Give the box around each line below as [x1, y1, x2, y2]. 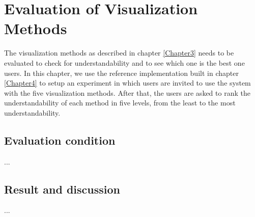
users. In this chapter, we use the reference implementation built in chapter [4, 67, 239, 78]
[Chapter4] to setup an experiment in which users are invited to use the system [4, 77, 251, 88]
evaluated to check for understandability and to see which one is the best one [4, 57, 245, 68]
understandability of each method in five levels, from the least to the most [4, 97, 236, 108]
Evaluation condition [4, 132, 116, 148]
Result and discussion [4, 181, 120, 197]
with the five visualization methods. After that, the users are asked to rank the [4, 87, 250, 98]
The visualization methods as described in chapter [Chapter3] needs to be [4, 47, 234, 58]
